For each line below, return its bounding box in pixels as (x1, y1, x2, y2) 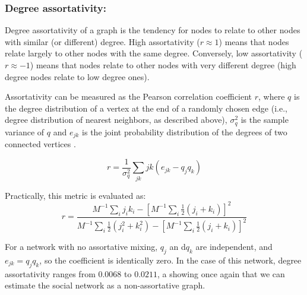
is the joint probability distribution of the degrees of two (82, 125, 287, 138)
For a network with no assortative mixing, (5, 240, 158, 253)
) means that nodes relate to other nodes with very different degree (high (30, 59, 296, 71)
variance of (5, 125, 45, 138)
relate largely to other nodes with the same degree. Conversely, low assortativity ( (5, 47, 303, 59)
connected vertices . (5, 138, 76, 150)
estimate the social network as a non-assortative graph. (5, 279, 205, 291)
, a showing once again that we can (157, 267, 285, 280)
